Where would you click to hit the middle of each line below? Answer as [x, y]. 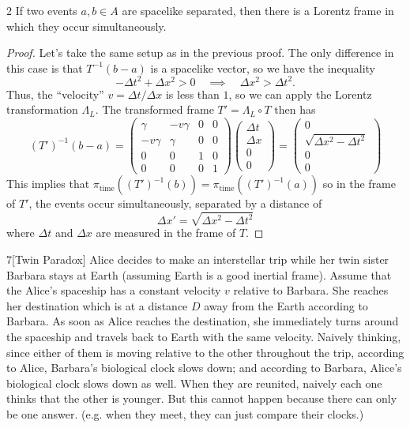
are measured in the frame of [166, 233]
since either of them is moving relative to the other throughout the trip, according [205, 352]
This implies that [48, 184]
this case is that [45, 68]
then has [295, 109]
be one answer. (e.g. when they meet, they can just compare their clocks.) [185, 413]
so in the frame [359, 184]
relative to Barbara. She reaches [311, 290]
